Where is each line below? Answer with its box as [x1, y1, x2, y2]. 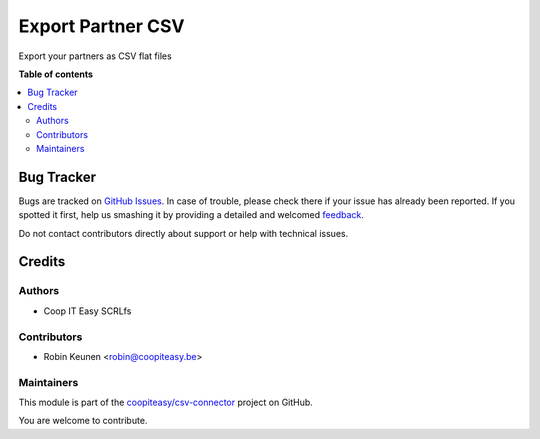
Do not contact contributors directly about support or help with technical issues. [18, 227, 349, 239]
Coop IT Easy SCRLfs [43, 305, 132, 317]
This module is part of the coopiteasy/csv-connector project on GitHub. [18, 396, 314, 409]
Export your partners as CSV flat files [18, 50, 172, 62]
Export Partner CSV [18, 15, 185, 37]
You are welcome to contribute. [18, 415, 148, 427]
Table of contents [18, 68, 94, 80]
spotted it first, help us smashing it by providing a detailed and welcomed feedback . [18, 209, 365, 221]
